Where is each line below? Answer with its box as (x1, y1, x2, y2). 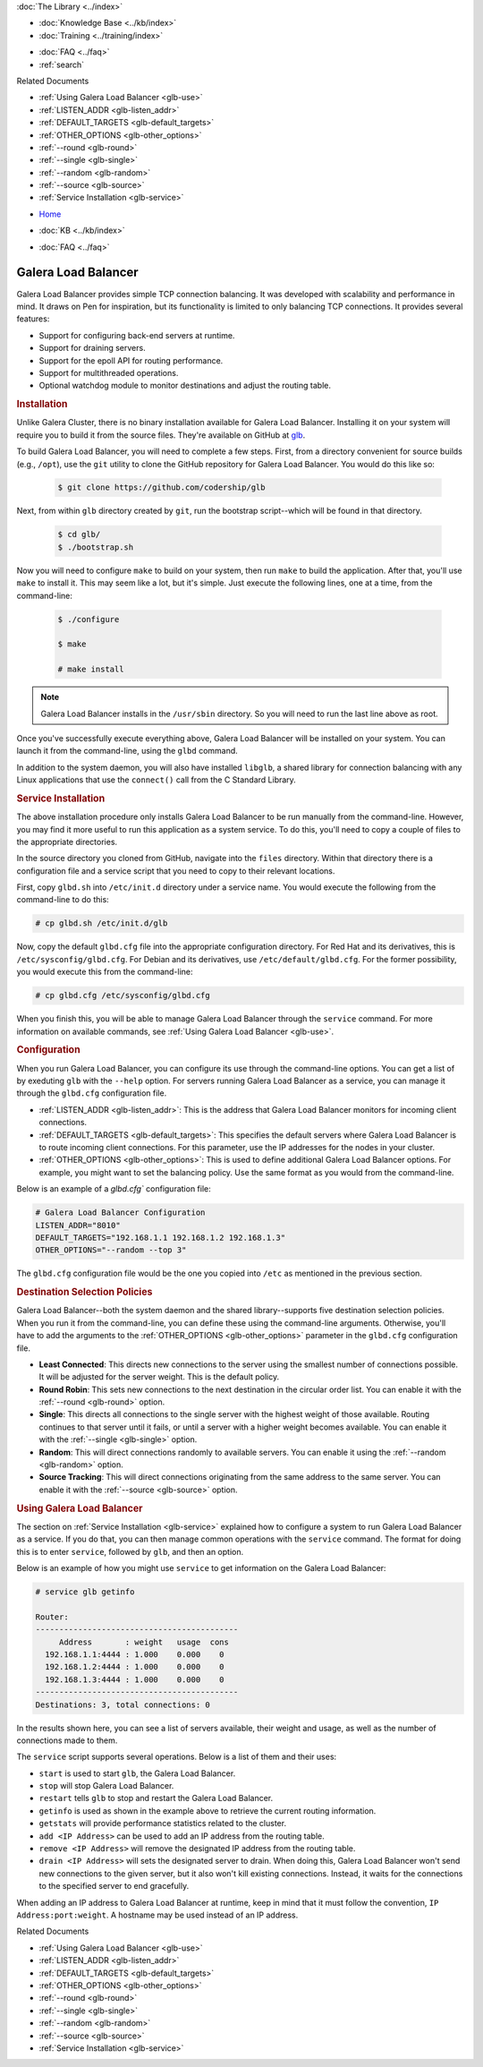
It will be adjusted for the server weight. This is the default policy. (38, 1371, 280, 1382)
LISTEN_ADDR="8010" (35, 1220, 121, 1230)
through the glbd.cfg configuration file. (16, 1088, 167, 1098)
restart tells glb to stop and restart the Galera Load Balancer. (38, 1793, 274, 1804)
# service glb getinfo (35, 1587, 135, 1597)
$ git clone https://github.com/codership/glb (57, 483, 266, 492)
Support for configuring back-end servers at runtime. (38, 329, 235, 340)
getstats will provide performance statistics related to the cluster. (38, 1818, 286, 1829)
